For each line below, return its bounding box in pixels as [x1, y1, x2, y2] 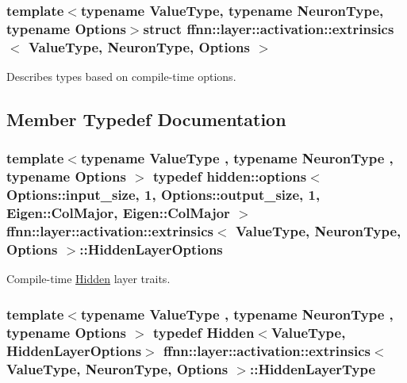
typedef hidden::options [153, 167, 307, 186]
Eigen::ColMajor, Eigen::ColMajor [6, 203, 230, 223]
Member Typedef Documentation [6, 107, 286, 132]
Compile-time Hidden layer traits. [6, 270, 171, 287]
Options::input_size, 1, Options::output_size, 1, [6, 185, 321, 205]
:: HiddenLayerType [249, 358, 376, 378]
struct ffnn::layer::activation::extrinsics [143, 18, 394, 38]
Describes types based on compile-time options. [6, 68, 236, 85]
